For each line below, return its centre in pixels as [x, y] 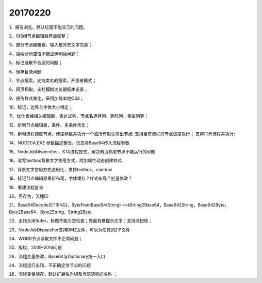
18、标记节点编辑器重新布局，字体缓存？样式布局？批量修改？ [71, 178]
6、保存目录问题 [25, 71]
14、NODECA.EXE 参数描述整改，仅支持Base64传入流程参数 [69, 142]
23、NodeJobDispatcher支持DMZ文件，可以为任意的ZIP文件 [70, 230]
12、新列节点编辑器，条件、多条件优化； [49, 125]
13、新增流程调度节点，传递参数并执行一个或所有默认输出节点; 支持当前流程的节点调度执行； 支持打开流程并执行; [122, 134]
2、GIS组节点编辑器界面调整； [39, 36]
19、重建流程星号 [26, 187]
